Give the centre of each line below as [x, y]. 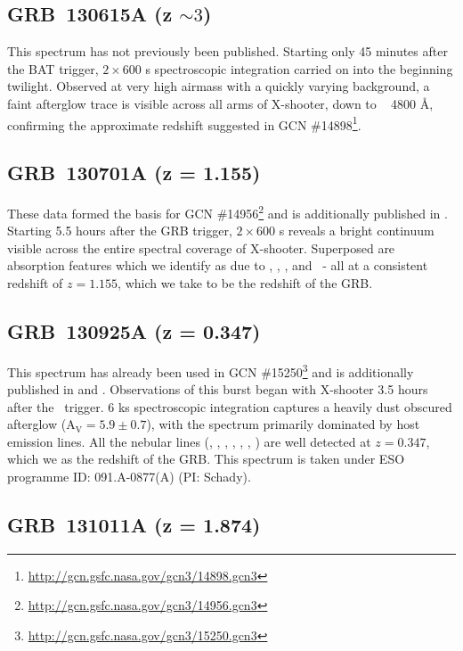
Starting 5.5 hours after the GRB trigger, [120, 231]
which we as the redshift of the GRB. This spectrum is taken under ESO [206, 459]
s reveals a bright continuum [357, 231]
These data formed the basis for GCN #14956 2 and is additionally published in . [227, 212]
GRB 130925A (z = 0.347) [134, 331]
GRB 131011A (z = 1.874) [134, 525]
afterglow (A [41, 424]
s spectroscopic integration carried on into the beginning [299, 68]
